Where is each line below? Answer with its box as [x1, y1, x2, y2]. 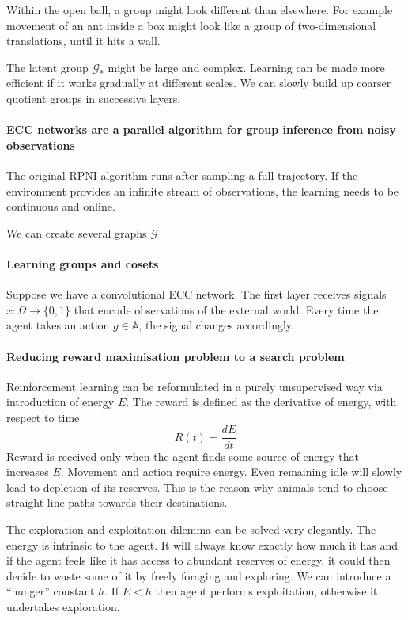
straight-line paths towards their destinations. [6, 494, 228, 511]
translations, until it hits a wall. [6, 32, 161, 49]
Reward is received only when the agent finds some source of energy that [6, 447, 359, 464]
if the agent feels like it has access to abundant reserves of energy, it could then [6, 552, 391, 569]
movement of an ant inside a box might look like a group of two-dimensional [6, 17, 376, 33]
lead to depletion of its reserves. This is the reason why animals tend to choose [6, 478, 388, 495]
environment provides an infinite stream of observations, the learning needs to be [6, 182, 399, 199]
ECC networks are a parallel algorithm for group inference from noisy [6, 121, 396, 138]
